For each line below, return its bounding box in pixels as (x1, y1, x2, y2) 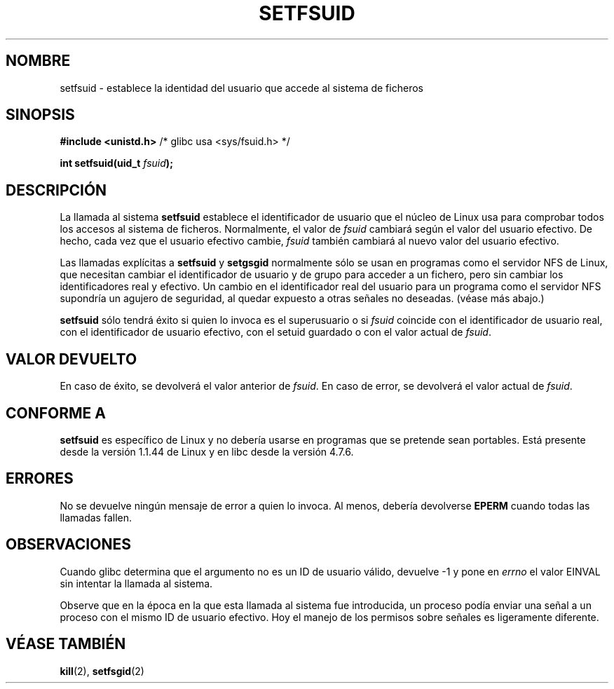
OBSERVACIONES (6, 535, 131, 554)
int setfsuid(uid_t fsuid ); (60, 157, 173, 170)
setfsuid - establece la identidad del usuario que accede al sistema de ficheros (60, 81, 423, 94)
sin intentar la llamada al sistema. (60, 577, 213, 589)
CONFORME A (6, 404, 106, 422)
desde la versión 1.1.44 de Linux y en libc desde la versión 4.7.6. (60, 445, 354, 458)
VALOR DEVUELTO (6, 350, 137, 368)
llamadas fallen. (60, 511, 132, 524)
